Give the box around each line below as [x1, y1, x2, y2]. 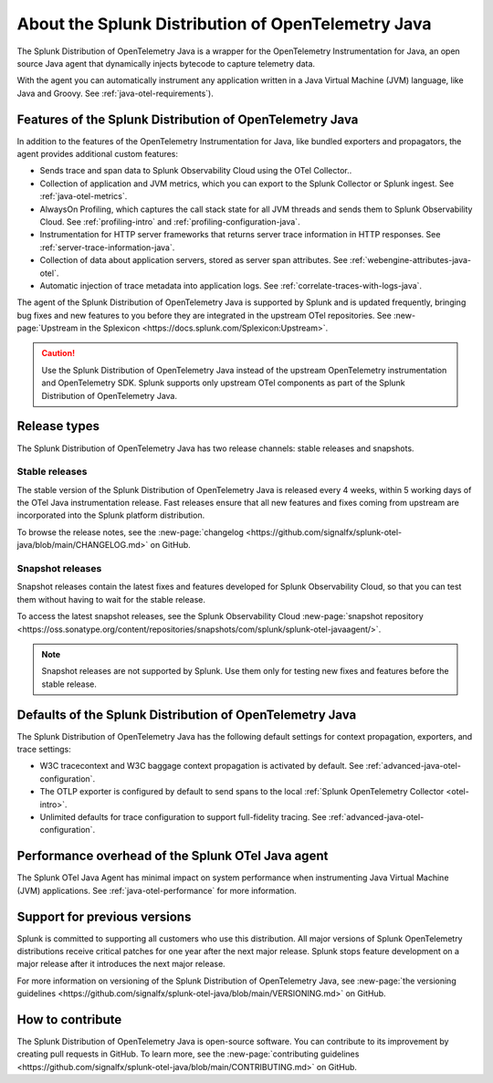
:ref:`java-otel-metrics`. [39, 191, 128, 202]
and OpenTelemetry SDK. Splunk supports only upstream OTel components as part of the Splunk [41, 377, 405, 388]
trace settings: [16, 744, 72, 755]
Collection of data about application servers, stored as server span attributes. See [39, 255, 349, 266]
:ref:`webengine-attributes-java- [350, 255, 472, 266]
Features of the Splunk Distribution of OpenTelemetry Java [16, 111, 359, 127]
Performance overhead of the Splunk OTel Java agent [16, 848, 329, 864]
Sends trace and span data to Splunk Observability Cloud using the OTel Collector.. [39, 165, 352, 176]
